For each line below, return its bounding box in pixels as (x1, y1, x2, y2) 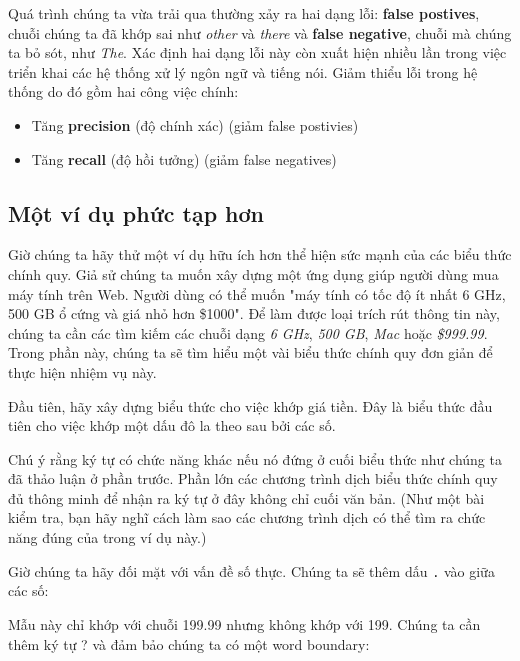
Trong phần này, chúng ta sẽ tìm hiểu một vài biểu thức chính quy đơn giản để (8, 342, 493, 363)
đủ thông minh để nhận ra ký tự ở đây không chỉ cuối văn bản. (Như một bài (8, 487, 485, 508)
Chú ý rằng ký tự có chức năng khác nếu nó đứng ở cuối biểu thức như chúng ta (8, 448, 502, 469)
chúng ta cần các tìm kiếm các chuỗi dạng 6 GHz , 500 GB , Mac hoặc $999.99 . (8, 322, 488, 343)
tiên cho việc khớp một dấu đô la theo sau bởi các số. (8, 415, 336, 436)
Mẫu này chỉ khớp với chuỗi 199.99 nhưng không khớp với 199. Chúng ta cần (8, 613, 481, 634)
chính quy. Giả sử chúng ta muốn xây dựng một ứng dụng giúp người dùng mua (8, 263, 499, 284)
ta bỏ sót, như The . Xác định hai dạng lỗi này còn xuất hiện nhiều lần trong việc (8, 42, 507, 63)
